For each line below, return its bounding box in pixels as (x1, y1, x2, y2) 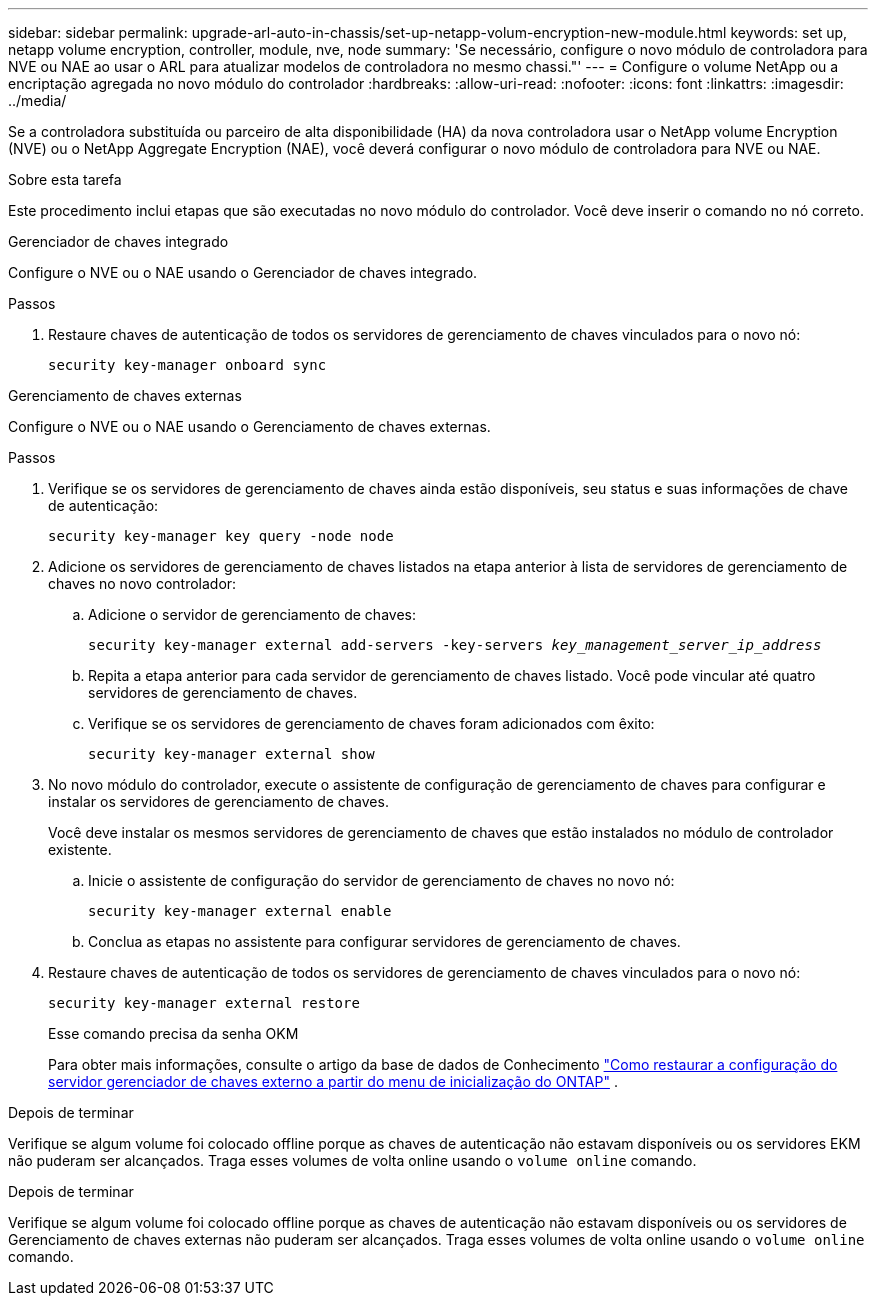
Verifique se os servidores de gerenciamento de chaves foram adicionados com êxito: (88, 715, 655, 732)
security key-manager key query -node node (48, 528, 394, 544)
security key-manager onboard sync (48, 357, 327, 373)
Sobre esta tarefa (8, 171, 122, 188)
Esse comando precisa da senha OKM (48, 1025, 299, 1042)
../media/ (8, 92, 67, 109)
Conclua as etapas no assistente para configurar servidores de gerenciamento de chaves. (88, 933, 681, 950)
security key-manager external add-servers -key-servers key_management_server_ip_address (88, 637, 822, 653)
